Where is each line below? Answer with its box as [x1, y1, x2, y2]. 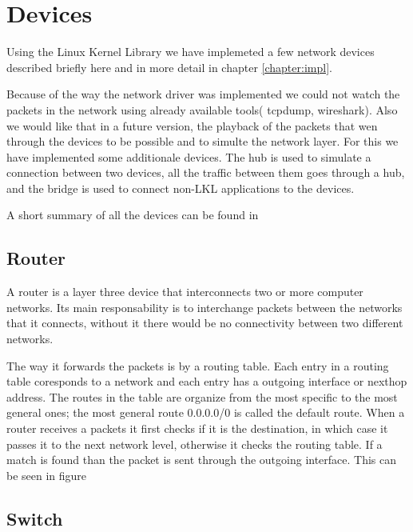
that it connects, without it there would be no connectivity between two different [6, 314, 403, 331]
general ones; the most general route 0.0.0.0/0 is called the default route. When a [6, 404, 405, 421]
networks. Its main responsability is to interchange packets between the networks [6, 298, 403, 315]
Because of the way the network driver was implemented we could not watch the [6, 86, 400, 102]
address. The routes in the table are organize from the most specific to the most [6, 388, 398, 405]
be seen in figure [6, 466, 87, 483]
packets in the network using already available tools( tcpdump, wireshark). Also [6, 101, 398, 118]
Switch [6, 506, 63, 530]
